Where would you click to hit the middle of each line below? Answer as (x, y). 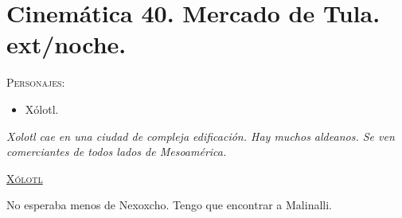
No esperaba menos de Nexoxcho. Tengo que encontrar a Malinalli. (169, 205)
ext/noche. (66, 44)
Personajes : (36, 82)
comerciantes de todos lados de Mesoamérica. (117, 152)
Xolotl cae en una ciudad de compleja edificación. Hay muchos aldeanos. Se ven (201, 136)
